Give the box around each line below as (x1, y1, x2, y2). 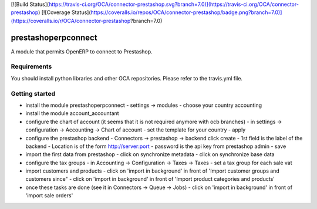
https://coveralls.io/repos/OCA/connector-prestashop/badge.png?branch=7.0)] (90, 9, 282, 16)
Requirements (11, 62, 52, 70)
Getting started (11, 89, 56, 97)
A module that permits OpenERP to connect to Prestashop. (11, 48, 153, 55)
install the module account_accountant (25, 110, 120, 117)
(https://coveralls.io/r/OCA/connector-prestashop (11, 17, 131, 24)
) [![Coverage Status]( (38, 9, 91, 16)
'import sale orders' (25, 192, 73, 199)
